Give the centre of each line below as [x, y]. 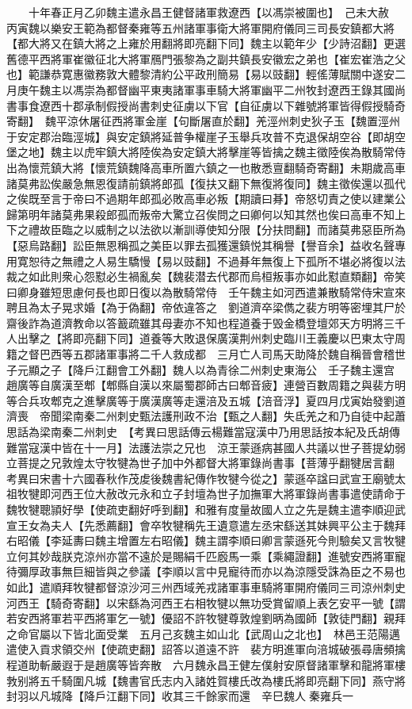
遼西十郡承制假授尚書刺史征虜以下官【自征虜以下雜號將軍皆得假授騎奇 [222, 105]
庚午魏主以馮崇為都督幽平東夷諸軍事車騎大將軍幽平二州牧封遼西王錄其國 [206, 89]
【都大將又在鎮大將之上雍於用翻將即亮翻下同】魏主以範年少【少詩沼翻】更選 [206, 43]
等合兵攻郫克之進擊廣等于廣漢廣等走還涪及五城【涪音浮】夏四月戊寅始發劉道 [206, 400]
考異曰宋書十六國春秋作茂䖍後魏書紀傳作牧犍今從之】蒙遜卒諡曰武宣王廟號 [200, 478]
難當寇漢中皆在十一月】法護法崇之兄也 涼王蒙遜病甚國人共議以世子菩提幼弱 [206, 447]
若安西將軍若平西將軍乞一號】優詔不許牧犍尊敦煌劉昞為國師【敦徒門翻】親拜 [206, 618]
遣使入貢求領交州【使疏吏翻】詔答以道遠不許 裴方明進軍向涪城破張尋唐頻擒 [206, 649]
